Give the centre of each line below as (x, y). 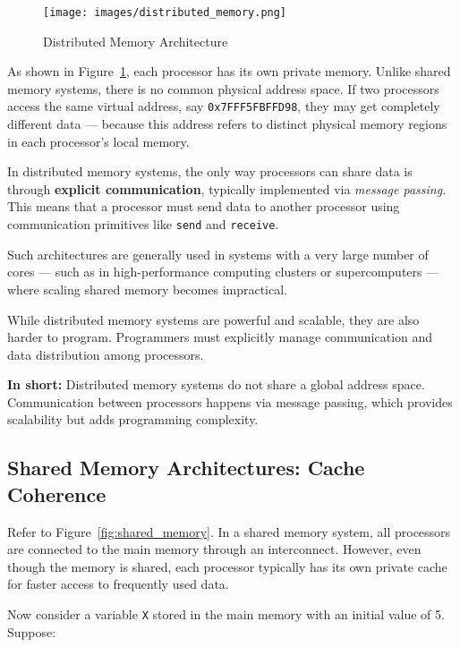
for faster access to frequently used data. (118, 584)
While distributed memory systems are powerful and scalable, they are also (213, 319)
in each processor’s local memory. (98, 141)
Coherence (57, 494)
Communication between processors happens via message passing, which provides (230, 401)
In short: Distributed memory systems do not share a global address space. (216, 384)
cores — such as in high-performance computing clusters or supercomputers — (223, 272)
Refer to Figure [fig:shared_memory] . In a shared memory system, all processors (229, 531)
